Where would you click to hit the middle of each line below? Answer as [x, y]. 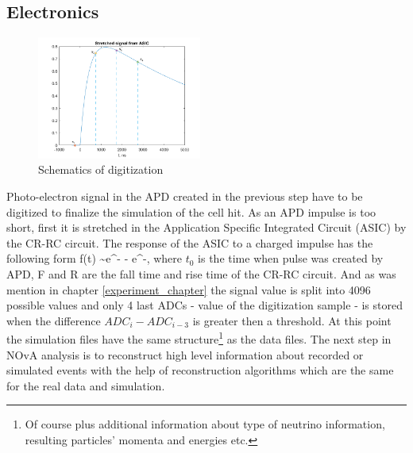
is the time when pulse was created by [291, 258]
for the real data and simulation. [86, 385]
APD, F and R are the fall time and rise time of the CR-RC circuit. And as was [201, 273]
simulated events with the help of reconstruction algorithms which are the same [200, 370]
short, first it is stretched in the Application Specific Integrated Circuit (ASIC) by [206, 227]
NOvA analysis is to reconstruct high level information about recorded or [185, 354]
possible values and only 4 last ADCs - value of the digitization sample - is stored [205, 305]
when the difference [54, 320]
